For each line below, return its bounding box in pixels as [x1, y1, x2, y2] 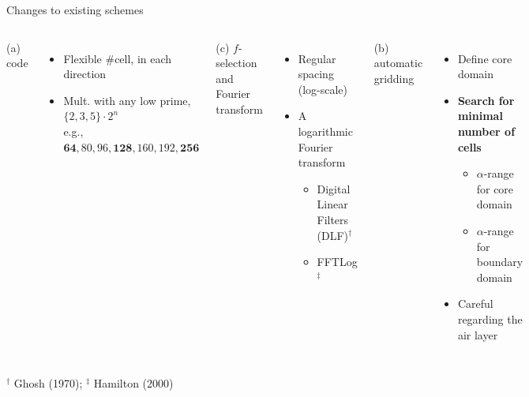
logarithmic [298, 122, 353, 139]
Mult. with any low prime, [63, 92, 191, 108]
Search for [457, 92, 515, 108]
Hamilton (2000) [93, 375, 174, 391]
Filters [317, 211, 349, 227]
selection [216, 54, 257, 71]
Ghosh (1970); [13, 375, 83, 391]
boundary [476, 253, 523, 270]
